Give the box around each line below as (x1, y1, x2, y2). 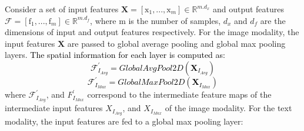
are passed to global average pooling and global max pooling (67, 37, 286, 49)
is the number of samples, (128, 14, 221, 26)
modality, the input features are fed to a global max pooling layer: (5, 115, 243, 127)
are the (260, 14, 286, 26)
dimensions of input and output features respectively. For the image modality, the (5, 26, 299, 38)
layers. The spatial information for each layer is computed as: (5, 49, 225, 61)
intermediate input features (5, 102, 103, 114)
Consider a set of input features (5, 3, 119, 15)
